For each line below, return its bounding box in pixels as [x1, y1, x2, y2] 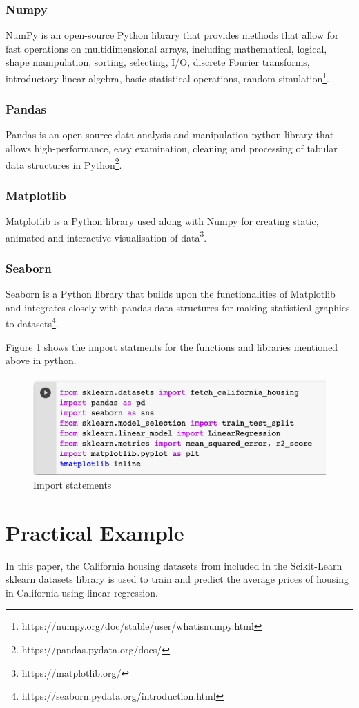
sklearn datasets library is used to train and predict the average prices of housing [6, 572, 349, 586]
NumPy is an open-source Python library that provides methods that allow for [6, 28, 339, 42]
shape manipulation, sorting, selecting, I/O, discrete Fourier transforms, [6, 55, 310, 69]
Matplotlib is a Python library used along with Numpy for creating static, [6, 214, 319, 228]
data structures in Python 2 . [6, 155, 122, 172]
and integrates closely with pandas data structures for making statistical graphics [6, 300, 350, 314]
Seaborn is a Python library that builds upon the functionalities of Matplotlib [6, 287, 336, 301]
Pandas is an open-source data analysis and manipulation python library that [6, 127, 334, 142]
